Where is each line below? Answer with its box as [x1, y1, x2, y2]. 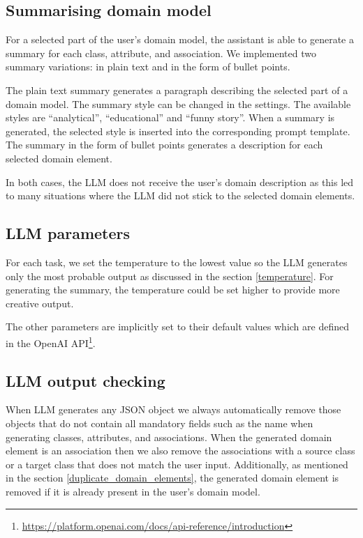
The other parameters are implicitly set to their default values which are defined [6, 319, 349, 334]
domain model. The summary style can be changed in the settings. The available [6, 96, 351, 111]
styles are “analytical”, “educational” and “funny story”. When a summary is [6, 110, 335, 125]
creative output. [6, 295, 74, 310]
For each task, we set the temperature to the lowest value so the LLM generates [6, 254, 348, 269]
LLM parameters [6, 222, 131, 244]
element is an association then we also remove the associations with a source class [6, 443, 355, 458]
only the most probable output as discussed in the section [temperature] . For [6, 268, 334, 283]
